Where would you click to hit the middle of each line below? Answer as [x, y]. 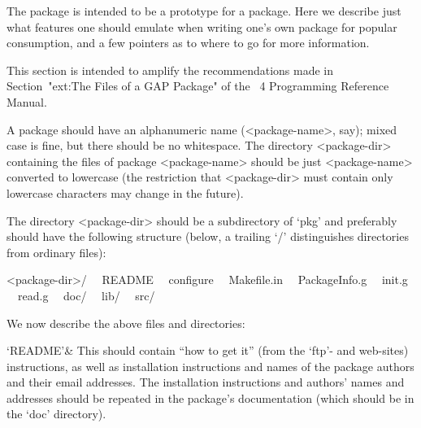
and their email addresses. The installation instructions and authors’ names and [206, 382]
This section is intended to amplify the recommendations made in [170, 70]
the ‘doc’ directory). [56, 414]
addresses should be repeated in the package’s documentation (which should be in [210, 397]
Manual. [27, 101]
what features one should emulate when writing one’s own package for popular [202, 26]
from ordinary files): [56, 252]
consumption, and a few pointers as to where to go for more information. [188, 43]
